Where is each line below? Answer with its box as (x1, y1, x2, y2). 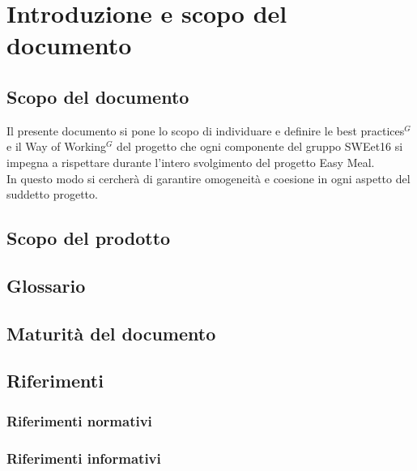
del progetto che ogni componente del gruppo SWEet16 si (117, 138, 403, 155)
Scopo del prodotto (6, 225, 171, 250)
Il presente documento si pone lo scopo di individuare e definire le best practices (6, 122, 405, 139)
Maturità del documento (6, 320, 216, 345)
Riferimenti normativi (6, 410, 152, 430)
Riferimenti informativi (6, 447, 161, 468)
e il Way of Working (6, 138, 106, 155)
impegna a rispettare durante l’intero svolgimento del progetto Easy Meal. (6, 153, 375, 170)
